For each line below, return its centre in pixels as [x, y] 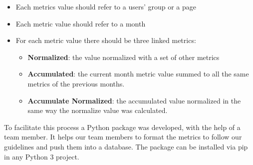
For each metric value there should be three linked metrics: [106, 40]
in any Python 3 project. [42, 156]
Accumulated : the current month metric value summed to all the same [138, 74]
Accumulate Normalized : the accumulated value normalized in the [134, 100]
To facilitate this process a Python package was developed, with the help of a [122, 127]
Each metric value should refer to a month [81, 23]
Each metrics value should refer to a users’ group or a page [106, 6]
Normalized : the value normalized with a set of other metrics [124, 57]
